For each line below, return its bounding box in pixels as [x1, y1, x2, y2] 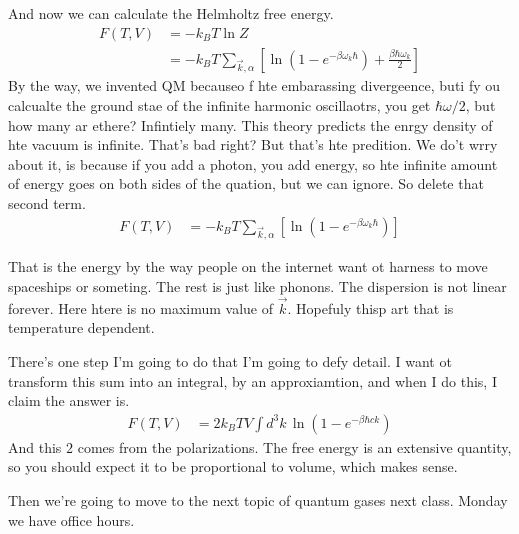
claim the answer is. [8, 390, 130, 411]
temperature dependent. [8, 317, 155, 338]
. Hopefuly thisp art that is [287, 297, 454, 318]
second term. [8, 192, 86, 213]
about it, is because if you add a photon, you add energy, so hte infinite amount [8, 153, 498, 174]
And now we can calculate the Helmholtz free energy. [8, 3, 334, 23]
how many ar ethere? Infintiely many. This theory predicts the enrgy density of [8, 114, 493, 135]
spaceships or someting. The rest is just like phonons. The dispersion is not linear [8, 275, 507, 296]
